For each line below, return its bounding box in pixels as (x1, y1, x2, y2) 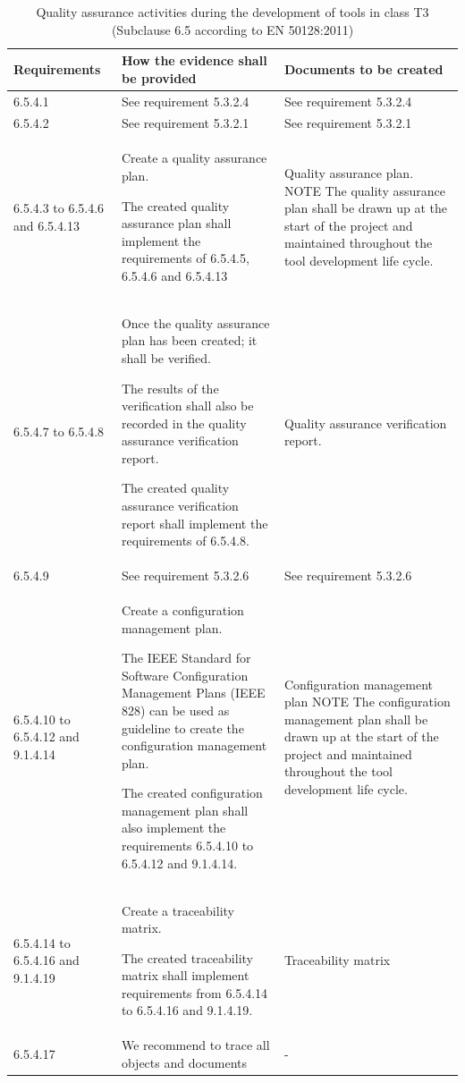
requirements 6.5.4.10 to (121, 836, 254, 855)
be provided (121, 68, 197, 87)
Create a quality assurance (121, 148, 267, 167)
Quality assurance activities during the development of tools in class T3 (36, 3, 429, 21)
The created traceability (121, 948, 253, 967)
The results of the (121, 378, 219, 397)
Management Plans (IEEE (121, 683, 266, 702)
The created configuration (121, 783, 263, 802)
